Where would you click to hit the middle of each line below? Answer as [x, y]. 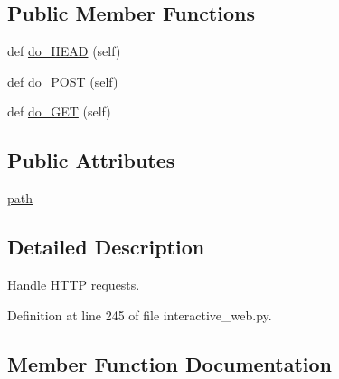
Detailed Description [106, 247]
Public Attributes [91, 160]
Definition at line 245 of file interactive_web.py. [140, 314]
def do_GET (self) [59, 111]
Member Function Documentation [170, 363]
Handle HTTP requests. [74, 284]
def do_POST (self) [63, 81]
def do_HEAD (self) [64, 51]
